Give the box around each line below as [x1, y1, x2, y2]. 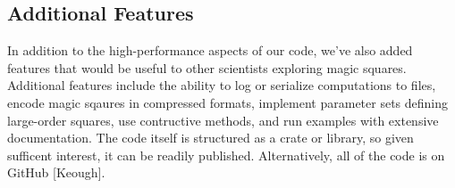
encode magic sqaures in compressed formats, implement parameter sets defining [7, 93, 449, 111]
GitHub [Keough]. [7, 163, 105, 182]
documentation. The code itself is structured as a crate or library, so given [7, 128, 414, 147]
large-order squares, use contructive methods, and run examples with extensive [7, 110, 439, 129]
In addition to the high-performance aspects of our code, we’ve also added [7, 41, 413, 60]
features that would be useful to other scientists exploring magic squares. [7, 58, 407, 77]
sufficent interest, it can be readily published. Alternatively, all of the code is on [7, 145, 445, 164]
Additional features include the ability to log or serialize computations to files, [7, 76, 436, 94]
